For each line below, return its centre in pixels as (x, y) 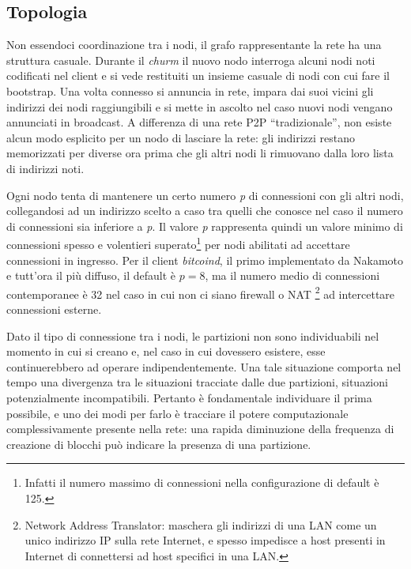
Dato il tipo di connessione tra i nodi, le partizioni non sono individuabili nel (193, 335)
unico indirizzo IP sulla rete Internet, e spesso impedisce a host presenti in (205, 540)
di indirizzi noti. (45, 168)
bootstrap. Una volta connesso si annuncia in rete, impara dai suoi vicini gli (190, 90)
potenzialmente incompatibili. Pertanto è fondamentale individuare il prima (189, 397)
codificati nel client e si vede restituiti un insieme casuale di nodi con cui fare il (198, 75)
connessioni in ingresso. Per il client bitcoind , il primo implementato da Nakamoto (205, 260)
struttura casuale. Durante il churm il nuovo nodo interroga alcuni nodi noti (191, 60)
